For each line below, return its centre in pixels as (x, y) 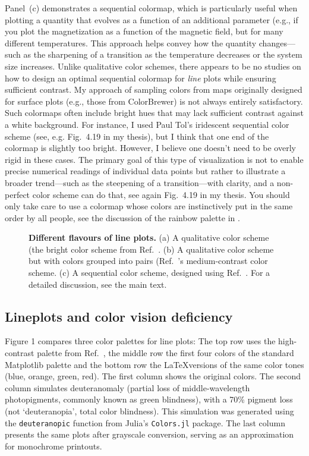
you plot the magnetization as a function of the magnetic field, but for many (144, 31)
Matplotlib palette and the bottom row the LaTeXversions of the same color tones (154, 364)
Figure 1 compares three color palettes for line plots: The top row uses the (140, 341)
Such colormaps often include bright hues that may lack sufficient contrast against (154, 113)
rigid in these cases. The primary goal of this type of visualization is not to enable (154, 159)
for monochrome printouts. (53, 446)
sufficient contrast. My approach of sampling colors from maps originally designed (154, 89)
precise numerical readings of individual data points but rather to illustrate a (145, 171)
